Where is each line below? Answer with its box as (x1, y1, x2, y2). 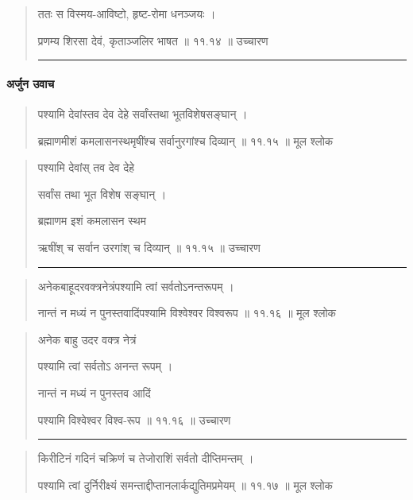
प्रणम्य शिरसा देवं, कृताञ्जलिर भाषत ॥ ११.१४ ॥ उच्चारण (37, 32, 268, 48)
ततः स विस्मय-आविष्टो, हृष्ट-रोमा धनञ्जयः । (37, 6, 216, 21)
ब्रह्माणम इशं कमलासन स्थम (37, 212, 146, 229)
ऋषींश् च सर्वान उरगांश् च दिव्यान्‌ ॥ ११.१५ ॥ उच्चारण (37, 238, 261, 255)
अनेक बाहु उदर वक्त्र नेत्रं (37, 331, 137, 347)
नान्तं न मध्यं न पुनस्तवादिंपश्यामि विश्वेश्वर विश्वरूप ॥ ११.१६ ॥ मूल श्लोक (37, 304, 337, 321)
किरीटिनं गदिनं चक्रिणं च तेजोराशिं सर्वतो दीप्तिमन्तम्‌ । (37, 450, 254, 467)
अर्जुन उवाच (6, 75, 55, 91)
